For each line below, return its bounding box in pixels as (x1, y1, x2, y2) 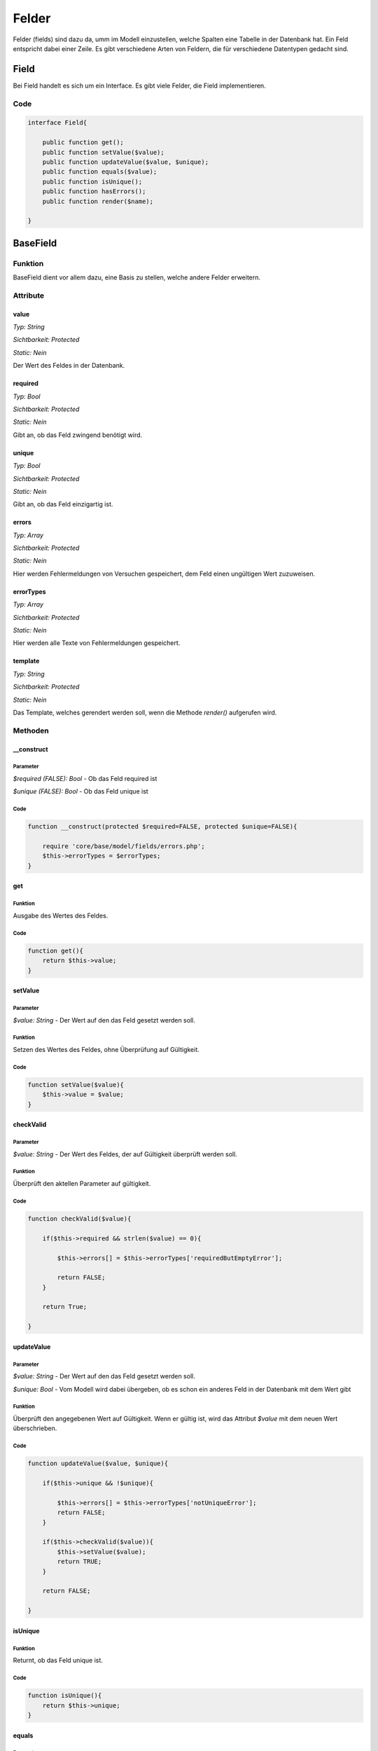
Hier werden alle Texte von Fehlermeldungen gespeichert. (13, 639, 181, 647)
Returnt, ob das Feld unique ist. (13, 1656, 103, 1665)
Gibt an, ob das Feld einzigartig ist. (13, 500, 113, 508)
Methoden (13, 726, 49, 735)
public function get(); (42, 139, 124, 146)
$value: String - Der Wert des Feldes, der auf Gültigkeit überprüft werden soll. (13, 1149, 237, 1158)
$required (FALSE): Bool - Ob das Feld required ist (13, 774, 157, 782)
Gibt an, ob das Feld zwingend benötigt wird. (13, 431, 143, 439)
